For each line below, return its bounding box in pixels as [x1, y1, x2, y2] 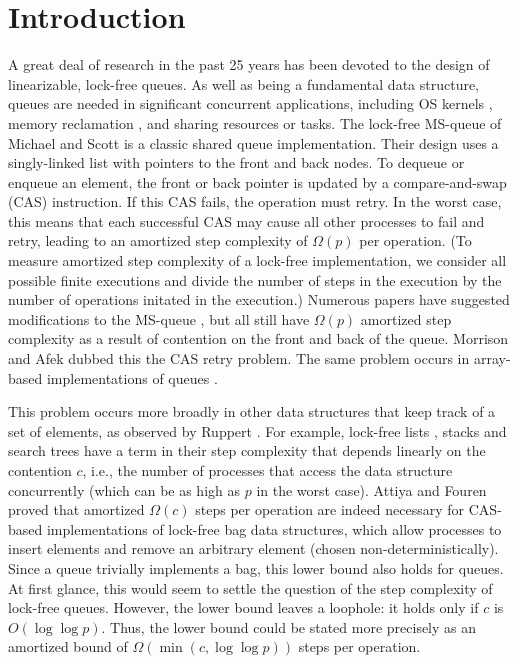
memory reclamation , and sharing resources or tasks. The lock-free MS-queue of [8, 112, 502, 133]
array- [473, 348, 511, 369]
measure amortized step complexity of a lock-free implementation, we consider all [8, 250, 507, 271]
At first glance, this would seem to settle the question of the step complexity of [8, 577, 493, 598]
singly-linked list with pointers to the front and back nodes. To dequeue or [8, 152, 465, 173]
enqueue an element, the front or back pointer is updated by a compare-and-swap [8, 171, 507, 192]
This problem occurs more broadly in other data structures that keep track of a [8, 401, 496, 422]
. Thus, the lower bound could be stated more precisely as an [101, 616, 477, 637]
